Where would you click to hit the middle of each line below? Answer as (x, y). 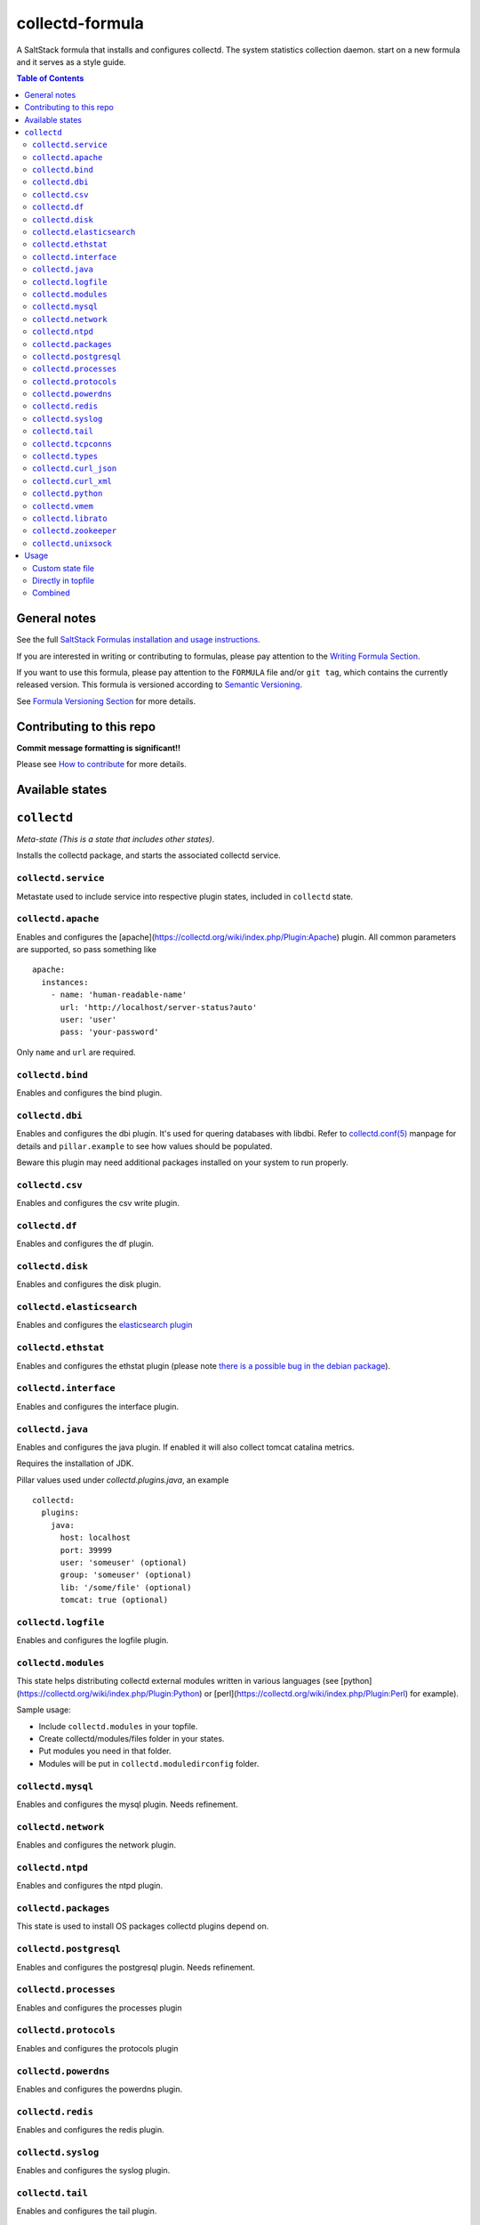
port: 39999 (86, 1550)
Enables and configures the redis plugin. (90, 2130)
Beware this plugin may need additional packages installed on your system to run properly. (182, 1162)
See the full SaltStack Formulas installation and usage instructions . (139, 640)
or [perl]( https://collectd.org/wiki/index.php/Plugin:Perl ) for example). (332, 1693)
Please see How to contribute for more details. (101, 765)
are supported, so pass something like (87, 950)
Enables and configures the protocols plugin (97, 2048)
